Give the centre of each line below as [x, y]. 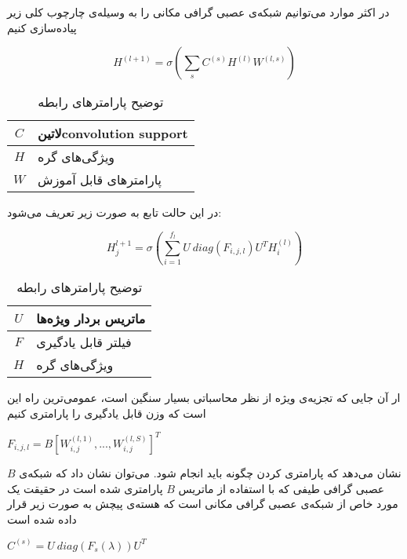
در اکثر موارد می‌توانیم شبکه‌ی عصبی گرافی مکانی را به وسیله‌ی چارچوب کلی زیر [198, 12]
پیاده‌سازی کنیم [42, 27]
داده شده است [42, 519]
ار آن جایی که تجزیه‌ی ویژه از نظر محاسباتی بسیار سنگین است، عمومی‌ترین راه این [204, 398]
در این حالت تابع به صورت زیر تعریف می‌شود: [114, 212]
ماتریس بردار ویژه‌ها [91, 319]
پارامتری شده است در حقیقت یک [85, 488]
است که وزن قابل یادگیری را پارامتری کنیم [107, 413]
